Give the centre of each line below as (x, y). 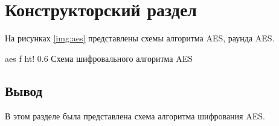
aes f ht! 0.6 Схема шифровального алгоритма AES (99, 58)
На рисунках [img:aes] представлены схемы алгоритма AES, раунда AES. (140, 38)
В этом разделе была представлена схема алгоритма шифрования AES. (135, 115)
